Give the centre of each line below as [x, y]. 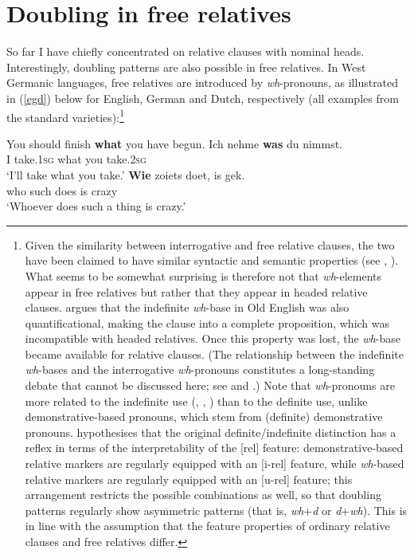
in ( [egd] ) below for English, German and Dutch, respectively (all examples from [203, 98]
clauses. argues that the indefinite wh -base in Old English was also [187, 307]
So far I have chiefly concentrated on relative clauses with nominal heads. [186, 51]
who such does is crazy [62, 190]
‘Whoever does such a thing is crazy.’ [96, 206]
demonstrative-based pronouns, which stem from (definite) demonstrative [204, 416]
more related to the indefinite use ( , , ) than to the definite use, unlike [196, 401]
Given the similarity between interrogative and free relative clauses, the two [210, 244]
